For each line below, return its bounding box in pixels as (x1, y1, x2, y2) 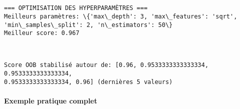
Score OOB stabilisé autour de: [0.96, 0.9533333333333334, (4, 61, 209, 69)
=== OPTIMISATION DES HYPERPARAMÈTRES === (4, 4, 148, 12)
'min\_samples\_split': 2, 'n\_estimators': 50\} (4, 21, 173, 28)
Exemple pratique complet (4, 95, 98, 106)
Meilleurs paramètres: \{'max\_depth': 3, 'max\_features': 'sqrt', (4, 12, 237, 20)
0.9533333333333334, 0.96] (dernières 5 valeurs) (4, 78, 173, 85)
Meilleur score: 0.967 (4, 29, 80, 37)
